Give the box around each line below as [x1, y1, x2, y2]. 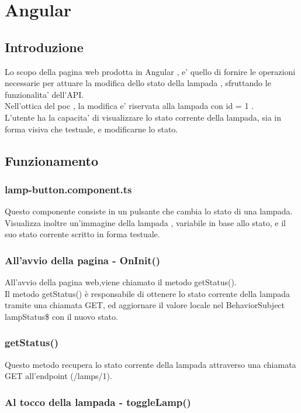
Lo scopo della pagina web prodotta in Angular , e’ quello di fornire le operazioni [5, 65, 296, 77]
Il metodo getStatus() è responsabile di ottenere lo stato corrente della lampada [5, 287, 290, 299]
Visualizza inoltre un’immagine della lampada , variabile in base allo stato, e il [5, 216, 286, 228]
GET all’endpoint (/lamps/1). [5, 370, 112, 382]
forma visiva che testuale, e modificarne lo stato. [5, 122, 178, 135]
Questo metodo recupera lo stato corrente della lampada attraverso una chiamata [5, 358, 296, 370]
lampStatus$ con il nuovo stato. [5, 310, 118, 322]
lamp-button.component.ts [5, 182, 132, 196]
